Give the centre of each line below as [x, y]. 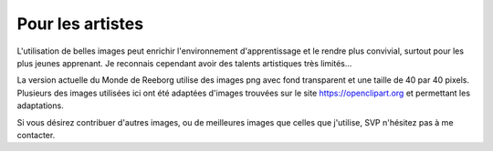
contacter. [36, 135]
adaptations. [40, 106]
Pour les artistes [80, 24]
